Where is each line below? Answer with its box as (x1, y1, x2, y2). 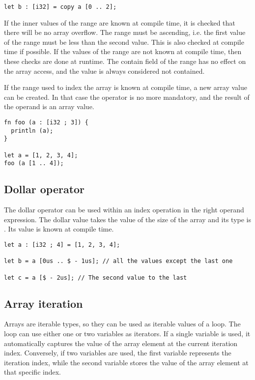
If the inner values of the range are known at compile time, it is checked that (4, 17, 235, 28)
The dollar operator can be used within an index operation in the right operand (4, 205, 244, 215)
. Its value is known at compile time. (4, 224, 114, 234)
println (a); (11, 127, 54, 134)
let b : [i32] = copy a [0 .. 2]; (4, 3, 117, 10)
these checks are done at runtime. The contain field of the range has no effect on (4, 56, 246, 66)
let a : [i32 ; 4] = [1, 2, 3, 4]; (4, 241, 120, 248)
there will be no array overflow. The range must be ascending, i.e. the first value (4, 27, 246, 37)
